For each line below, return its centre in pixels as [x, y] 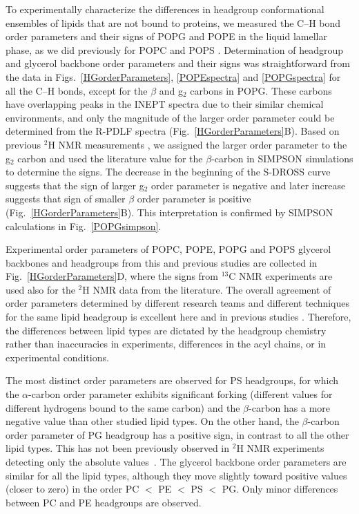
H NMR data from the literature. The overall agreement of [207, 289]
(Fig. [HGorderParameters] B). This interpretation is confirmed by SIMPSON [169, 212]
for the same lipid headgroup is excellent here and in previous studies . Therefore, [178, 317]
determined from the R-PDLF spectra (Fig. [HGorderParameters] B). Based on [173, 131]
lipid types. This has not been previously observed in [118, 448]
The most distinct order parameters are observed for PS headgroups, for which [172, 380]
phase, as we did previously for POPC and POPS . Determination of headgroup [175, 49]
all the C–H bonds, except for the [77, 90]
